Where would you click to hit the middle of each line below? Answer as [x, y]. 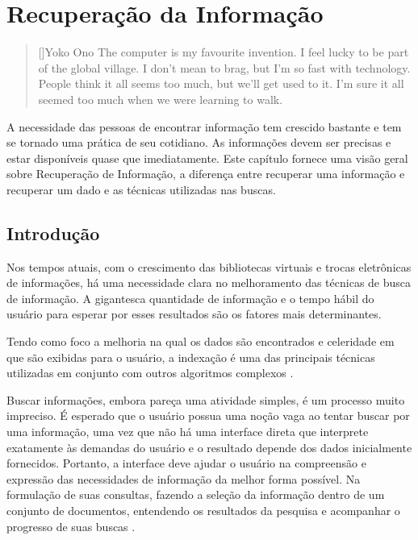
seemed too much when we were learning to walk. [161, 99]
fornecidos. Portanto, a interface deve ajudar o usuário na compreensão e [186, 463]
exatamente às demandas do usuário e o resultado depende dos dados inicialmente [209, 447]
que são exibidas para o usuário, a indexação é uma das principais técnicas [191, 357]
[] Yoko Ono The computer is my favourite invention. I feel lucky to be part [224, 52]
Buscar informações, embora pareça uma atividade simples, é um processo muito [206, 399]
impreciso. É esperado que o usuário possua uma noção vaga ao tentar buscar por [208, 415]
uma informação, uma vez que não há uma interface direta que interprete [188, 432]
